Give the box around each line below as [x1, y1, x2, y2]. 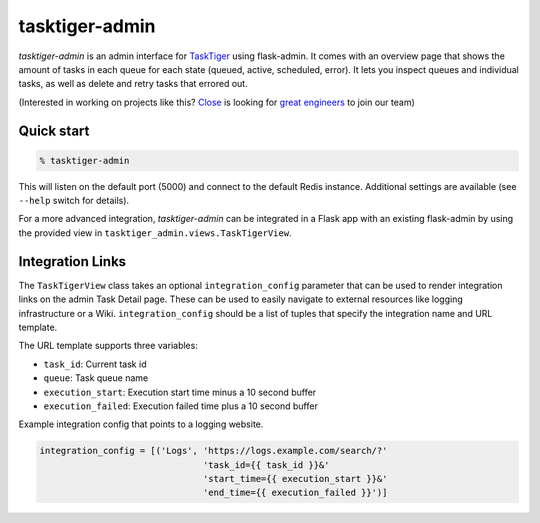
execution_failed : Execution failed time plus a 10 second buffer [43, 400, 319, 412]
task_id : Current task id [43, 358, 147, 370]
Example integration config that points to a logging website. [18, 418, 264, 430]
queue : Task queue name [43, 372, 149, 384]
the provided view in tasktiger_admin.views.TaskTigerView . [18, 226, 292, 239]
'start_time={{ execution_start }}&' [202, 473, 388, 485]
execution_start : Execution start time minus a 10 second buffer [43, 386, 317, 398]
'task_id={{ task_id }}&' [202, 459, 330, 470]
